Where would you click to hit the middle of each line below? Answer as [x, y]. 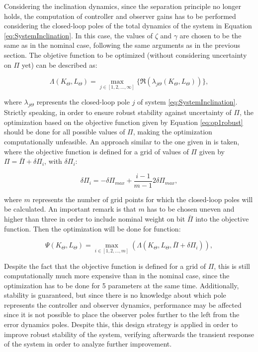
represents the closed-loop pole [83, 102]
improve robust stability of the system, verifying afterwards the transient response [129, 334]
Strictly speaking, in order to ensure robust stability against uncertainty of [118, 112]
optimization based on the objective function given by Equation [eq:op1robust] [124, 122]
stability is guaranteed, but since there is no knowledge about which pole [115, 295]
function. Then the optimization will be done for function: [92, 228]
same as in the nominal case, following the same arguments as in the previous [122, 45]
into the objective [222, 219]
